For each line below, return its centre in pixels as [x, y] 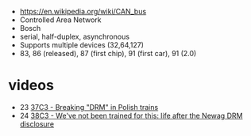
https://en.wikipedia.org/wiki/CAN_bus [83, 11]
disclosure [37, 124]
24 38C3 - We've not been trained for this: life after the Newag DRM [131, 115]
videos [31, 85]
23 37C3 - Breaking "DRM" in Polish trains [89, 107]
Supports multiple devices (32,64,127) [82, 45]
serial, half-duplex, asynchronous [74, 36]
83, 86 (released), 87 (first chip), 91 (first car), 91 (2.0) [108, 53]
